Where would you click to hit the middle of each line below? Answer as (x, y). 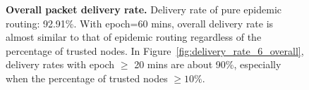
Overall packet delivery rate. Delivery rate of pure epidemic (144, 9)
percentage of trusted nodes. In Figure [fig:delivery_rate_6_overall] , (155, 50)
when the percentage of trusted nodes (87, 78)
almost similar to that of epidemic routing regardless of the (134, 37)
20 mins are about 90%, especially (208, 64)
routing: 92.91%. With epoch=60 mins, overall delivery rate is (140, 23)
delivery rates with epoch (60, 64)
